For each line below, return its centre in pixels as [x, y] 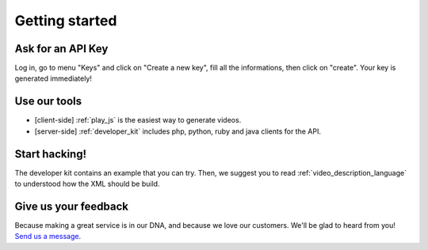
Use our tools [48, 102]
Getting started [66, 21]
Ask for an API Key [61, 49]
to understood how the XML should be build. [87, 184]
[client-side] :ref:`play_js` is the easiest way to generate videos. [138, 120]
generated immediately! [53, 78]
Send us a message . [48, 237]
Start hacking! [51, 154]
